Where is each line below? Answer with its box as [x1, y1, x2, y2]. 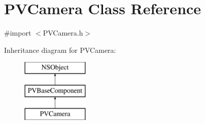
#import [4, 27, 31, 38]
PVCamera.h [43, 27, 83, 38]
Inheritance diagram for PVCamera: [4, 44, 116, 55]
